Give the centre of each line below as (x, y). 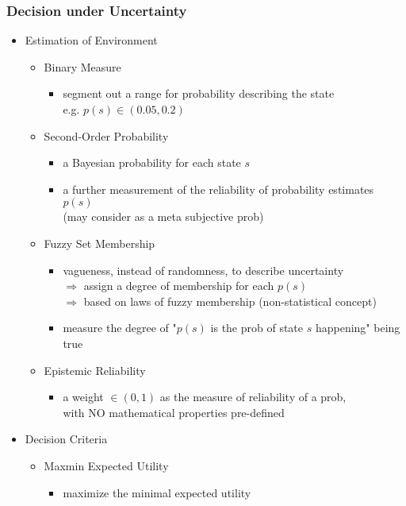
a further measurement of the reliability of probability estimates (218, 189)
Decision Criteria (66, 439)
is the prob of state (257, 328)
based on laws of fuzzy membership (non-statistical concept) (230, 301)
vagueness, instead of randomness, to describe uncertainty (203, 270)
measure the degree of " (120, 328)
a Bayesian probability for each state (152, 162)
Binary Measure (82, 66)
